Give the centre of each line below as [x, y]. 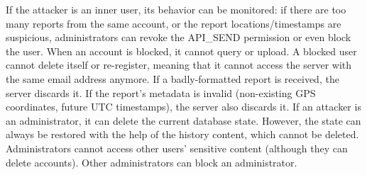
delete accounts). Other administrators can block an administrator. [152, 162]
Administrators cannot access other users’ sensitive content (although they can [177, 148]
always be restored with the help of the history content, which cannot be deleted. [182, 134]
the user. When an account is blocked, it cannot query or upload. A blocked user [181, 51]
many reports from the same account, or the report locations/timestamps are [174, 23]
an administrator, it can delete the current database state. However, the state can [183, 120]
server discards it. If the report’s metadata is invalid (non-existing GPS [161, 92]
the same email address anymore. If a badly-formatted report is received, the [172, 78]
